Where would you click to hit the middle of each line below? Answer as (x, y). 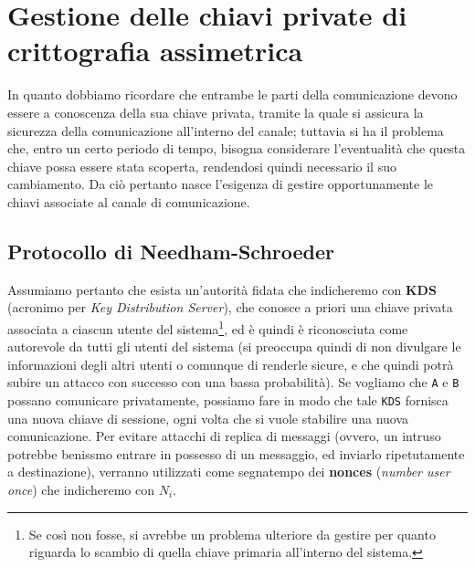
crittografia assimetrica (155, 51)
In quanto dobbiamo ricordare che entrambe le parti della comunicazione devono (232, 94)
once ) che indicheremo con (81, 489)
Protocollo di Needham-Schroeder (171, 251)
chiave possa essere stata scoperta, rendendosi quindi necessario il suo (202, 166)
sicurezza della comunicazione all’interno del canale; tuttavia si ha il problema (226, 130)
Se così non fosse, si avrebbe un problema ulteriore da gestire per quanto (232, 534)
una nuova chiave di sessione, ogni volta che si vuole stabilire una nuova (208, 418)
